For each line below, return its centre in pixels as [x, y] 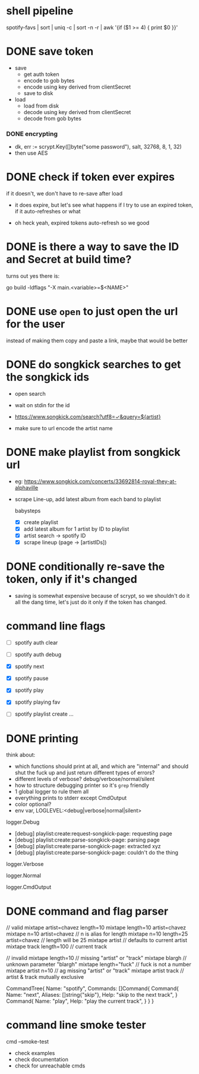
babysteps [28, 511]
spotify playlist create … [44, 714]
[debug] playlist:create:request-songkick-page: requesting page [93, 834]
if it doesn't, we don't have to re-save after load [64, 194]
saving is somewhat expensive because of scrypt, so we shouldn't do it [102, 596]
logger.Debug [23, 822]
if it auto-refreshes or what [48, 212]
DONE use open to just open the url [92, 312]
